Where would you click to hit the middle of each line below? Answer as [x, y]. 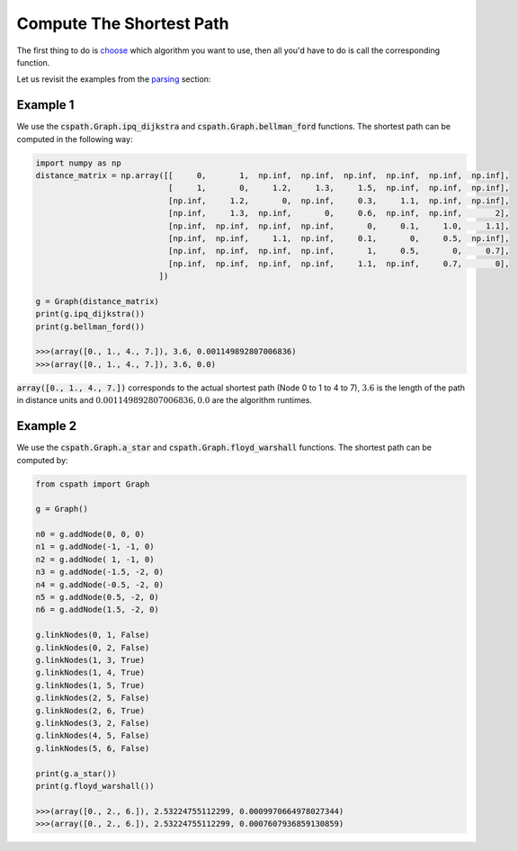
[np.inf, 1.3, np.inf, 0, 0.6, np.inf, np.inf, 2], [339, 213]
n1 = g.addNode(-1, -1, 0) [95, 547]
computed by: [42, 460]
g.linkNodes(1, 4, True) [90, 673]
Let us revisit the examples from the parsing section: [114, 79]
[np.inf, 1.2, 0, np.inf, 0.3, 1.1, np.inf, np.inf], [339, 201]
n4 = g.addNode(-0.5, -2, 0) [100, 584]
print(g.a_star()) [76, 773]
